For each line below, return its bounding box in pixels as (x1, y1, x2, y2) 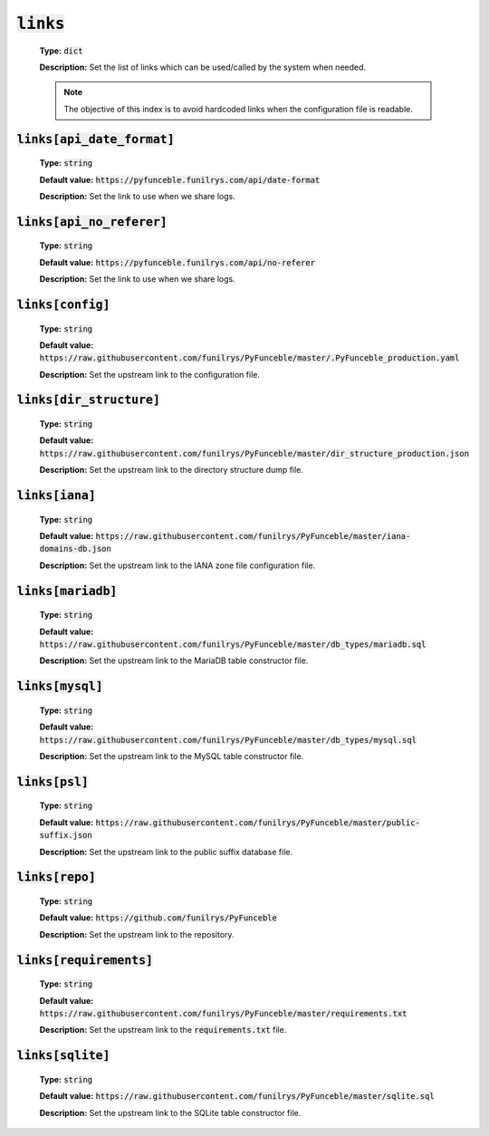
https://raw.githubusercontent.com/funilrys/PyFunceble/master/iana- (95, 531, 411, 542)
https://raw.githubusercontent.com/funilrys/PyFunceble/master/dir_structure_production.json (39, 448, 470, 458)
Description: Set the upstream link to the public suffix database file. (39, 846, 293, 857)
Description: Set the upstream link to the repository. (39, 929, 235, 939)
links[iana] (16, 488, 97, 503)
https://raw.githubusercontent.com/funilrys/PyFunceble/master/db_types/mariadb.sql (39, 640, 427, 650)
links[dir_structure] (16, 392, 160, 408)
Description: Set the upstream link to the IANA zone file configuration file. (39, 560, 316, 571)
